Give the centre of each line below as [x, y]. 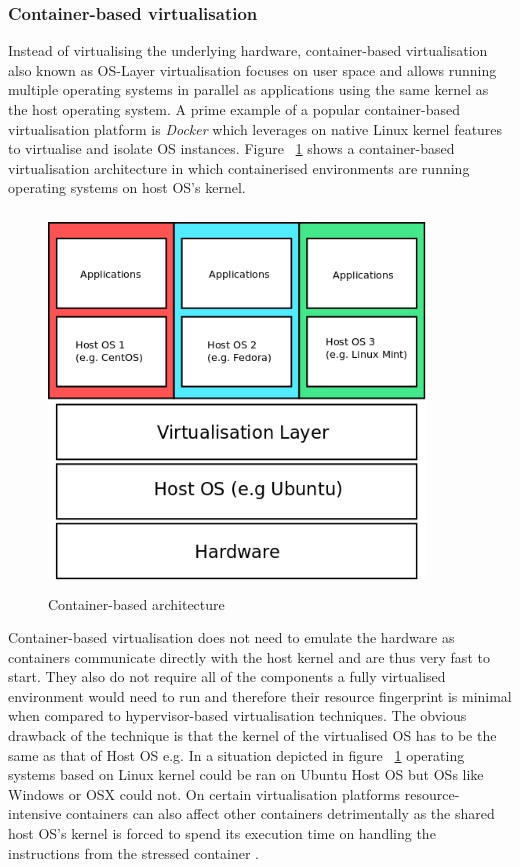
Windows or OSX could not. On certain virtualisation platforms [204, 793]
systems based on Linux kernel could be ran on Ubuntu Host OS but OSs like [246, 774]
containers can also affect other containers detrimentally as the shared [280, 813]
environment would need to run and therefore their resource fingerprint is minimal [260, 695]
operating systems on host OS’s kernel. [127, 187]
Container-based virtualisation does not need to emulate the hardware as [231, 637]
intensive [35, 813]
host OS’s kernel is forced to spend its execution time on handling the [222, 833]
